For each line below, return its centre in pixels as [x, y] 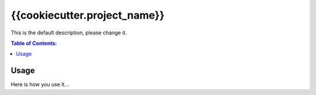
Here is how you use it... [40, 85]
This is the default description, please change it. [69, 33]
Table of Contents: [34, 43]
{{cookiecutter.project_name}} [88, 15]
